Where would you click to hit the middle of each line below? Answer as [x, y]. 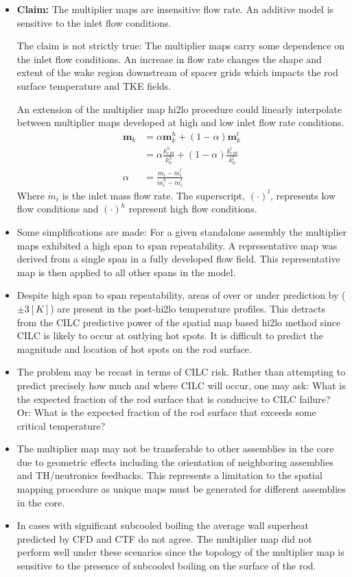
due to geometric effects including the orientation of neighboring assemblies [175, 462]
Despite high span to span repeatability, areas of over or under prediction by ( [181, 295]
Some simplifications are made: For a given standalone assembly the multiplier [181, 231]
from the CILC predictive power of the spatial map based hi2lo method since [179, 322]
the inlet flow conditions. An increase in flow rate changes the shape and [169, 59]
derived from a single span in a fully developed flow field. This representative [178, 259]
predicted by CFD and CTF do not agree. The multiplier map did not [164, 538]
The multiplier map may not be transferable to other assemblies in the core [175, 449]
